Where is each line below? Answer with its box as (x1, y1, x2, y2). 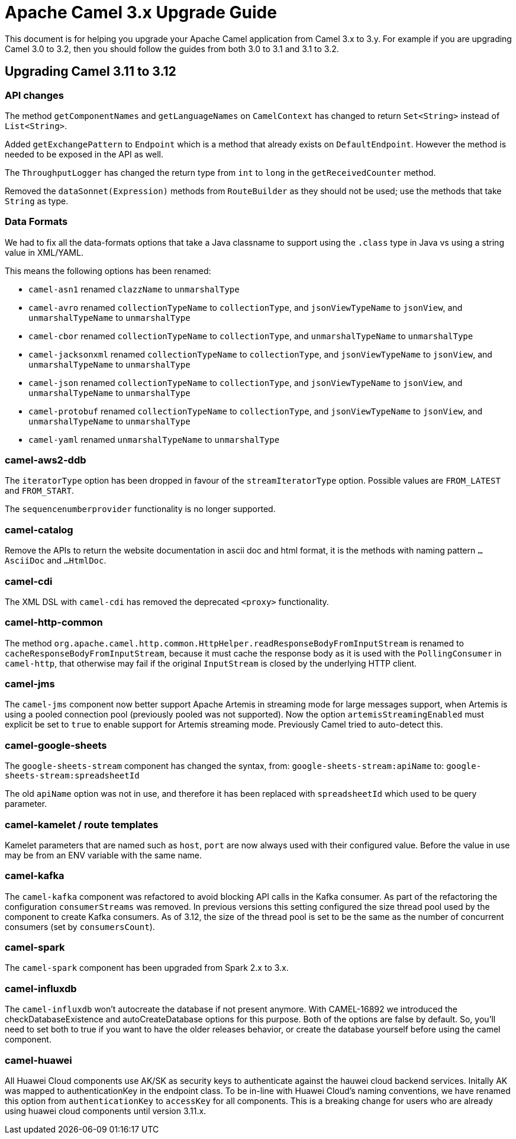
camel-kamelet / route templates (5, 818, 159, 831)
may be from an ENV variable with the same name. (5, 850, 202, 860)
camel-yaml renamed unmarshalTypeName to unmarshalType (28, 434, 280, 445)
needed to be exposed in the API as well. (5, 149, 164, 159)
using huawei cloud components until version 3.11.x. (5, 1105, 207, 1116)
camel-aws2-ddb (5, 454, 86, 466)
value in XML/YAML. (5, 247, 83, 258)
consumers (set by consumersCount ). (5, 921, 155, 932)
